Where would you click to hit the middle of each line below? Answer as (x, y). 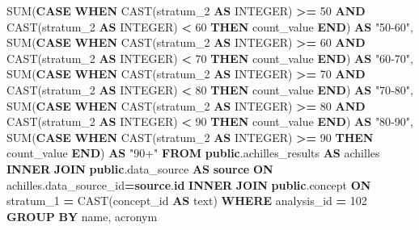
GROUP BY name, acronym (82, 216)
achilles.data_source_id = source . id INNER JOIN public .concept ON (189, 184)
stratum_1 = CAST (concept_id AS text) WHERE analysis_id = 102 (187, 201)
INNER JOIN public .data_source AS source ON (140, 168)
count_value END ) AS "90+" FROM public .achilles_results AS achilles (193, 153)
